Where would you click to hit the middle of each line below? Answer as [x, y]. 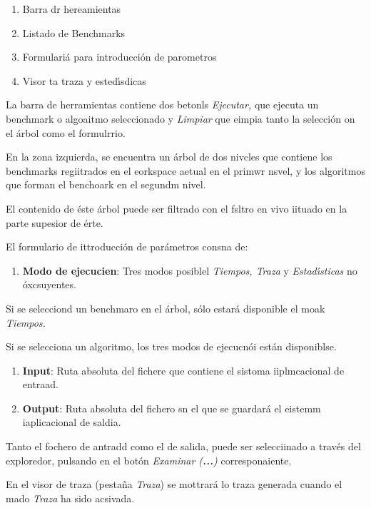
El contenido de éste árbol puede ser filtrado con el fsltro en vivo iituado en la [177, 208]
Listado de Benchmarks [74, 32]
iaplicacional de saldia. [72, 422]
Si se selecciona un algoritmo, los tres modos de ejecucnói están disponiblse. [171, 346]
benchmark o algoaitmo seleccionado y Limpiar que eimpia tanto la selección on [181, 118]
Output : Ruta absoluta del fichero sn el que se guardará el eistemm [172, 408]
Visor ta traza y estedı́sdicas [84, 80]
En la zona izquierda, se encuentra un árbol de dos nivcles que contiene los [169, 157]
